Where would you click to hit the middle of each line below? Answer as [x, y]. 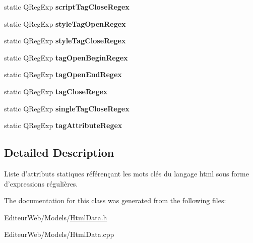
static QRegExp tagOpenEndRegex [63, 74]
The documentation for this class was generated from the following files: [115, 200]
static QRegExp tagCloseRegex [56, 91]
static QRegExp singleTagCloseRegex [67, 108]
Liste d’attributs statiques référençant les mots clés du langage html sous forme [126, 173]
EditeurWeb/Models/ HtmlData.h [56, 217]
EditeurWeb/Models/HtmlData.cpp [59, 234]
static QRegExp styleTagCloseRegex [65, 41]
